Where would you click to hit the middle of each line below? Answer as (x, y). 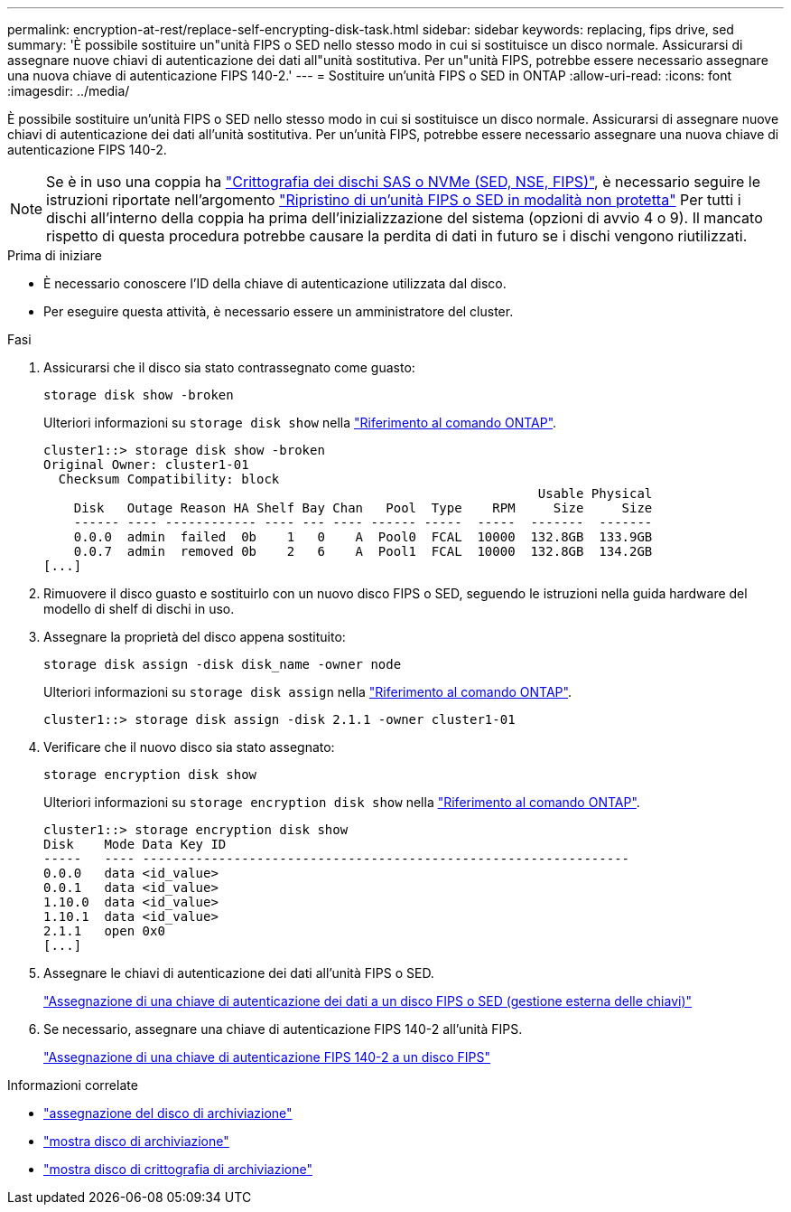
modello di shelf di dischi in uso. (139, 609)
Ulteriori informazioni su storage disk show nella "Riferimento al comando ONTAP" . (300, 423)
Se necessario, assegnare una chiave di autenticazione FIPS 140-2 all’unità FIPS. (283, 1029)
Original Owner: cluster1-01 (146, 465)
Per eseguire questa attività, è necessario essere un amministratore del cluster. (279, 311)
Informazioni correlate (73, 1085)
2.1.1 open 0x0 (104, 931)
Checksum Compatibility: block (169, 479)
